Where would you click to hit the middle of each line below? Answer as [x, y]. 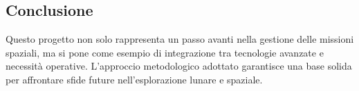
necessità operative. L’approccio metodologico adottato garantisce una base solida [179, 66]
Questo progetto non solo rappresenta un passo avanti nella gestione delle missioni [180, 39]
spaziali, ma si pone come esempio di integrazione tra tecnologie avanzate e [165, 52]
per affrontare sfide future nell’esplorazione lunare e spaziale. [134, 79]
